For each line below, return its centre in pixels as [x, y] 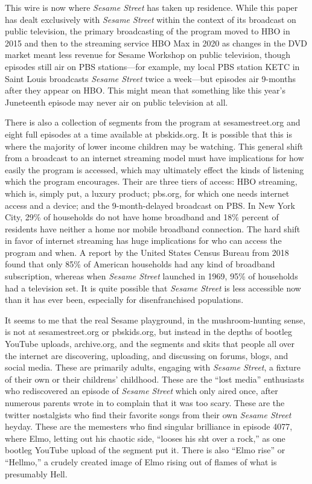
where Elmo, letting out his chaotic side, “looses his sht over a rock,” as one [145, 438]
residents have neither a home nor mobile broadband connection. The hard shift [153, 228]
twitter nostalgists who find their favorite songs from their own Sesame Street [148, 414]
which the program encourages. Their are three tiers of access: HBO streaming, [151, 181]
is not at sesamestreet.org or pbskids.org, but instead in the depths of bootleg [148, 332]
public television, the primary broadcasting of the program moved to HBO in [148, 31]
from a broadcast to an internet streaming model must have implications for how [154, 158]
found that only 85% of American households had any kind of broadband [140, 264]
